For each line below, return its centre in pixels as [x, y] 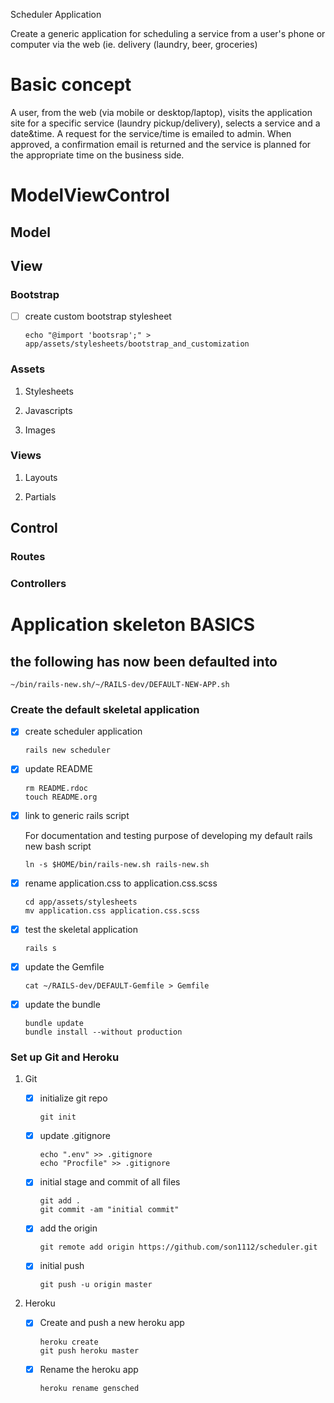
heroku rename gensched [89, 1388]
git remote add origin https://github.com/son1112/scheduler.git [178, 1247]
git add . [60, 1201]
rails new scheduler [67, 750]
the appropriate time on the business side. [97, 155]
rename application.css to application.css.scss [121, 883]
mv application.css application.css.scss [112, 910]
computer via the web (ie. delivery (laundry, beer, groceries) [134, 44]
